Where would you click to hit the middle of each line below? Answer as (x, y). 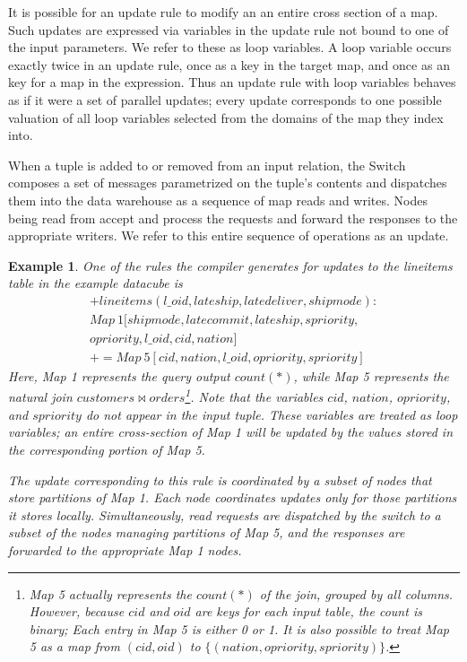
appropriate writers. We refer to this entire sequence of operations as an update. (229, 235)
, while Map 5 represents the (371, 376)
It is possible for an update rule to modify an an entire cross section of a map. (223, 12)
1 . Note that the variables (254, 396)
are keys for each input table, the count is (308, 611)
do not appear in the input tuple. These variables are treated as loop (272, 414)
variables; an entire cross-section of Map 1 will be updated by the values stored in (231, 432)
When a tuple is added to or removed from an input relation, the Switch (207, 165)
